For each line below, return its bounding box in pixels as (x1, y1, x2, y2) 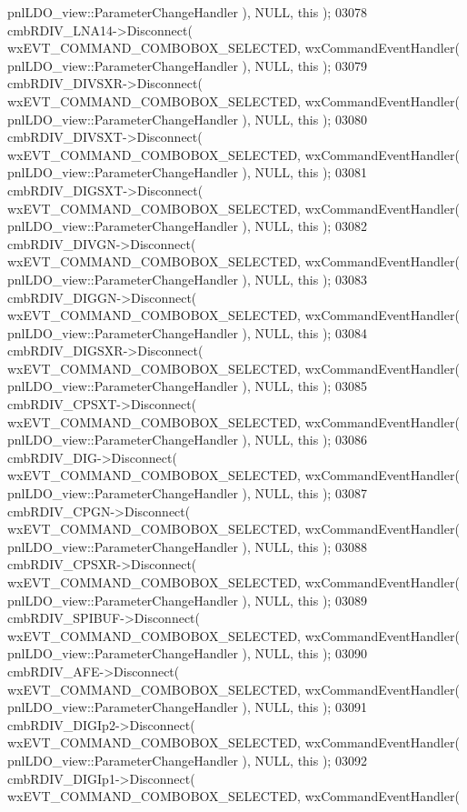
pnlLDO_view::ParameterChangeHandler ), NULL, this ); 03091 (7, 697, 367, 717)
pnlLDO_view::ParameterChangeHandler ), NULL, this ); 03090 (7, 644, 367, 663)
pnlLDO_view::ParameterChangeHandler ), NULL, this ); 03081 (7, 163, 367, 182)
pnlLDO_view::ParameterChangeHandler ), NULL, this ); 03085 (7, 376, 367, 396)
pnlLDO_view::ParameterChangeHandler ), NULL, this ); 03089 (7, 590, 367, 609)
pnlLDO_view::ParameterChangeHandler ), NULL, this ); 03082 (7, 216, 367, 236)
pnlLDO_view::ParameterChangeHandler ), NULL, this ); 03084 (7, 323, 367, 342)
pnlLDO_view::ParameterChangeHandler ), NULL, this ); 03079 (7, 55, 367, 75)
